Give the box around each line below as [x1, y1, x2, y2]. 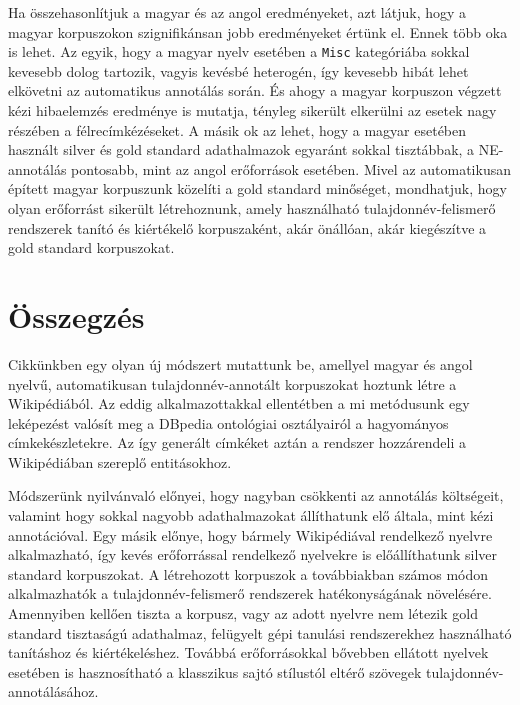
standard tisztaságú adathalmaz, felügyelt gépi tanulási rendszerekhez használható [8, 622, 512, 643]
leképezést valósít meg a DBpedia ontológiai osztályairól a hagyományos [8, 412, 449, 433]
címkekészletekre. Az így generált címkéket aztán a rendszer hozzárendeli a [8, 432, 466, 453]
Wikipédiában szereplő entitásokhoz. [8, 451, 232, 472]
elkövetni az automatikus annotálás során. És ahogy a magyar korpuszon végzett [8, 80, 502, 101]
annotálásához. [8, 681, 99, 702]
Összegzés [8, 295, 145, 336]
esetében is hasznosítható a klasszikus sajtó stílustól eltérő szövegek [8, 661, 422, 682]
